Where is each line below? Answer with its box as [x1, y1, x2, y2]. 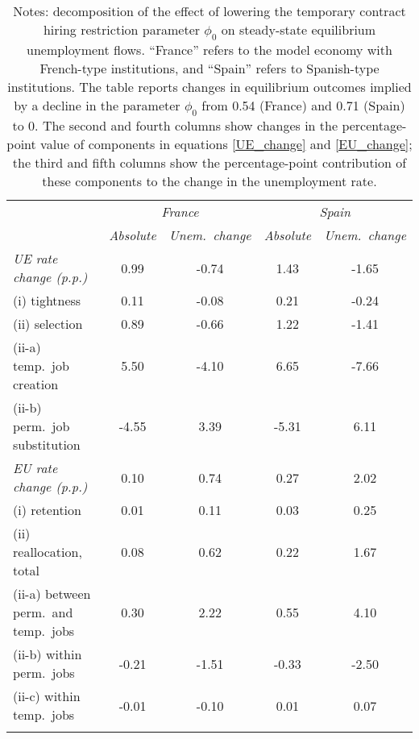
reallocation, [13, 542, 82, 562]
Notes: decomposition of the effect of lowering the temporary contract [13, 2, 406, 20]
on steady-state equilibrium [221, 20, 376, 39]
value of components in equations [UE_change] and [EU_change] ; [40, 135, 413, 154]
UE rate [13, 249, 58, 268]
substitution [13, 435, 81, 455]
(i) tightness [13, 291, 81, 310]
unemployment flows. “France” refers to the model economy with [27, 40, 392, 60]
